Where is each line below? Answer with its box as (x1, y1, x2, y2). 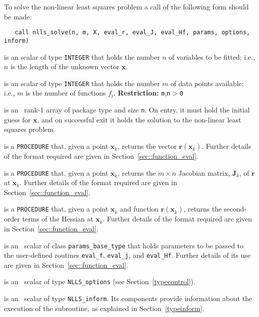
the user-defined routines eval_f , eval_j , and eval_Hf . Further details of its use (4, 250, 251, 260)
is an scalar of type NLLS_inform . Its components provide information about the (4, 293, 253, 304)
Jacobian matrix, (178, 167, 230, 178)
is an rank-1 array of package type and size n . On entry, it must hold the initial (4, 105, 250, 115)
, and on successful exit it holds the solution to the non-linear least (37, 114, 242, 124)
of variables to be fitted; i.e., (168, 51, 255, 62)
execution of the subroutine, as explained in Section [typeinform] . (4, 303, 205, 313)
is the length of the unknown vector (10, 61, 120, 72)
